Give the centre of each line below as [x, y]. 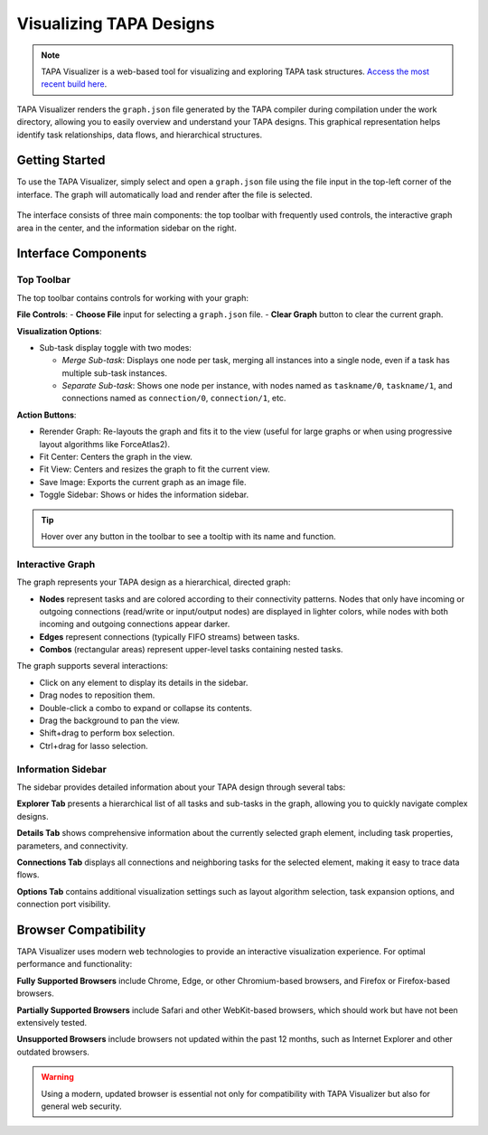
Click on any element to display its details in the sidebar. [144, 682]
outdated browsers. [53, 1052]
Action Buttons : [47, 415]
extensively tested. [52, 1022]
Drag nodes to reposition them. [97, 695]
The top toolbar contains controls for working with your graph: [132, 297]
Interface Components [82, 253]
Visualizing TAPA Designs [116, 23]
